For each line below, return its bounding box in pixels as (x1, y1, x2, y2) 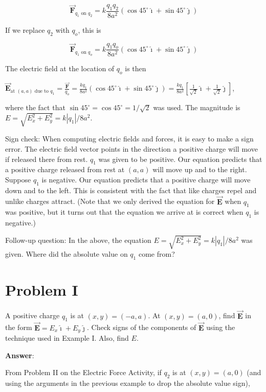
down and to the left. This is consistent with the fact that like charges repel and (5, 184, 257, 195)
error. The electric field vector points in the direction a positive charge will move (5, 143, 258, 154)
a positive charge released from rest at (5, 164, 125, 175)
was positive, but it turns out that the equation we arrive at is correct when (5, 207, 243, 217)
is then (125, 63, 146, 74)
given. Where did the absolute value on (5, 249, 128, 259)
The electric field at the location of (5, 63, 115, 74)
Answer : (5, 349, 34, 360)
